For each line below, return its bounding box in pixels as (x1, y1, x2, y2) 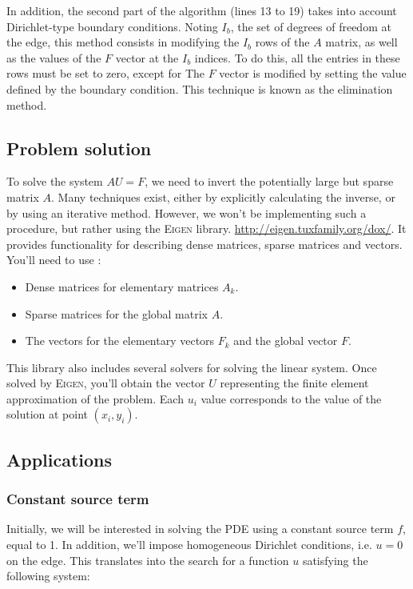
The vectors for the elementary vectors (25, 332, 215, 349)
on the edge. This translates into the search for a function (6, 551, 289, 568)
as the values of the (6, 49, 101, 66)
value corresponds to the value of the (201, 390, 382, 407)
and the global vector (233, 332, 338, 349)
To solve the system (6, 173, 103, 190)
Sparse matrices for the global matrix (25, 305, 208, 322)
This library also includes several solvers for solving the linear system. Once (6, 359, 377, 375)
